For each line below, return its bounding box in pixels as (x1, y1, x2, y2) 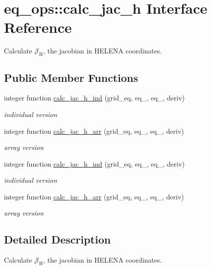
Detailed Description (4, 232, 111, 247)
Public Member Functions (4, 70, 138, 85)
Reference (4, 17, 72, 37)
